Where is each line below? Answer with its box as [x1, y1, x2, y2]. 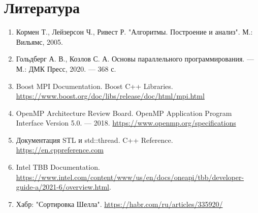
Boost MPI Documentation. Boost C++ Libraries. [16, 80, 173, 91]
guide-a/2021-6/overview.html [16, 181, 110, 192]
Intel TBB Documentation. [16, 162, 100, 172]
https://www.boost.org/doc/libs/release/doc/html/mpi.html [16, 90, 205, 101]
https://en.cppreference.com [16, 144, 104, 155]
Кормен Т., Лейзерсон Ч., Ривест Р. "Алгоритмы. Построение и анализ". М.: [16, 26, 253, 37]
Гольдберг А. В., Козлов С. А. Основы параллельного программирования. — [16, 53, 254, 64]
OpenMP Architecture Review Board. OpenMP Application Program [16, 107, 232, 118]
